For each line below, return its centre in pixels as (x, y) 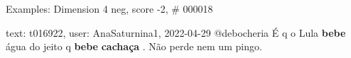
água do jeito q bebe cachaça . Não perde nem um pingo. (134, 46)
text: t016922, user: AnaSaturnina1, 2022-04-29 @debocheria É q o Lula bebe (176, 32)
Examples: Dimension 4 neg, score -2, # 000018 (109, 8)
